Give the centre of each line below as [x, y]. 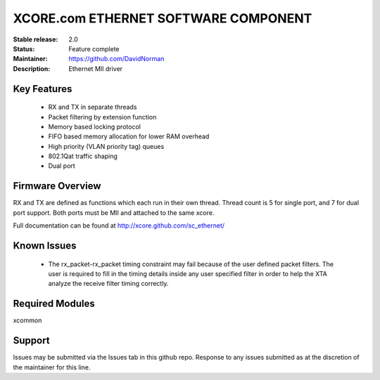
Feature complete [94, 48]
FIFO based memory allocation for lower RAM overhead [129, 136]
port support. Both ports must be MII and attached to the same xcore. [114, 212]
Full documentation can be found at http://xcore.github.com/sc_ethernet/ [119, 225]
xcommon [27, 320]
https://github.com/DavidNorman [116, 59]
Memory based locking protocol [94, 126]
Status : [24, 48]
